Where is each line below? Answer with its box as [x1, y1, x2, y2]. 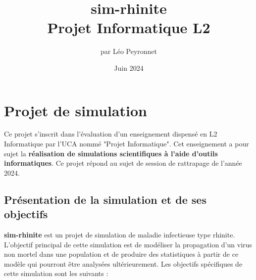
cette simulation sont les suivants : [4, 268, 108, 279]
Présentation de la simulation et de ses [4, 191, 206, 207]
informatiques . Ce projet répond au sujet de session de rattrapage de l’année [4, 158, 242, 168]
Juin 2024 [114, 62, 144, 73]
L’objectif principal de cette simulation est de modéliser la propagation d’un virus [4, 239, 252, 249]
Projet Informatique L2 [47, 17, 210, 38]
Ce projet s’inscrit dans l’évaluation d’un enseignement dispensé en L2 [4, 129, 217, 139]
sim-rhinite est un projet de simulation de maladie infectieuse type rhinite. [4, 230, 235, 239]
